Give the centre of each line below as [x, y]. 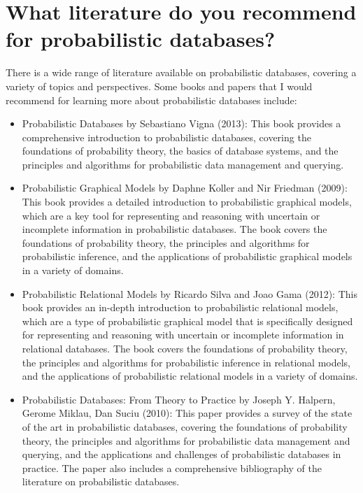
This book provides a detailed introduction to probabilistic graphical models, [187, 202]
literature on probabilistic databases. [101, 481]
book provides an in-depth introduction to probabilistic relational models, [180, 307]
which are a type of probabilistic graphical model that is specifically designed [187, 321]
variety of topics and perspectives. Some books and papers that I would [159, 86]
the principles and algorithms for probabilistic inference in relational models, [186, 362]
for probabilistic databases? [141, 39]
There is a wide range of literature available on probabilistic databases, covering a [181, 72]
